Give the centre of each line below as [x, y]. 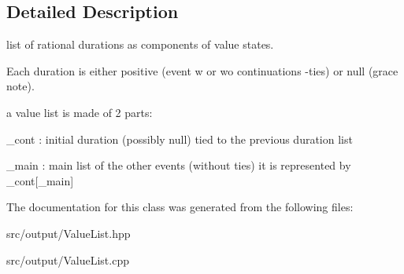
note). [20, 86]
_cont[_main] [40, 180]
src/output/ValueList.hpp [69, 233]
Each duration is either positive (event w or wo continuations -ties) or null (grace [202, 70]
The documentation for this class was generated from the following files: [180, 207]
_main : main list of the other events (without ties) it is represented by [179, 165]
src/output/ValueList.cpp [68, 259]
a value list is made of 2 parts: [80, 112]
